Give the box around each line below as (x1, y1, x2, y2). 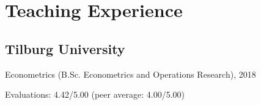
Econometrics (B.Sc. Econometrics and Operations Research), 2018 (5, 67, 256, 80)
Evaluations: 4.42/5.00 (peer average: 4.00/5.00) (5, 88, 185, 101)
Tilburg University (5, 39, 125, 58)
